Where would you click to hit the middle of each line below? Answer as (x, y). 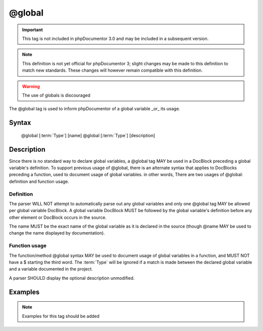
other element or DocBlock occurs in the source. (58, 217)
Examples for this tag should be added (61, 316)
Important (33, 30)
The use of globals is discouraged (56, 95)
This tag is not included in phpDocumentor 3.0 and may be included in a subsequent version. (115, 39)
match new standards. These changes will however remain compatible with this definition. (113, 70)
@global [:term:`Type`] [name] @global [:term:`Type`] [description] (88, 135)
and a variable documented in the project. (51, 269)
